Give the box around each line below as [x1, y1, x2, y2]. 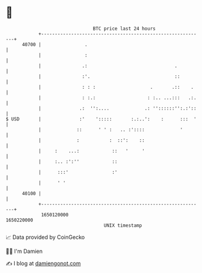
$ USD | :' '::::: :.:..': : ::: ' [5, 116, 197, 122]
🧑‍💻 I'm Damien [5, 247, 43, 255]
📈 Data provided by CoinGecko [5, 233, 85, 241]
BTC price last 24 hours [92, 26, 156, 32]
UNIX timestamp [103, 222, 142, 229]
